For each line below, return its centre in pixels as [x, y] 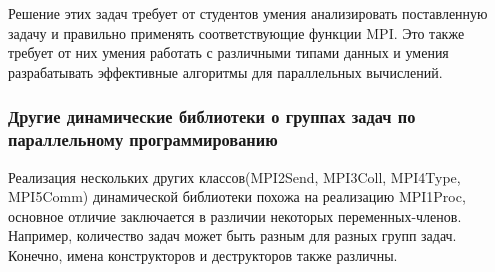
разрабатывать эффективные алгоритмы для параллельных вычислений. [225, 71]
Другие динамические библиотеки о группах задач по [212, 116]
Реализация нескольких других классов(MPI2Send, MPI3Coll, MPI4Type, [234, 176]
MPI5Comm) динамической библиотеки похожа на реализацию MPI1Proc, [237, 196]
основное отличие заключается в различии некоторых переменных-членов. [235, 215]
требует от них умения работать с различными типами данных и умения [228, 52]
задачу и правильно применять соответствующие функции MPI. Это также [236, 32]
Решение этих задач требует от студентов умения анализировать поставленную [248, 13]
